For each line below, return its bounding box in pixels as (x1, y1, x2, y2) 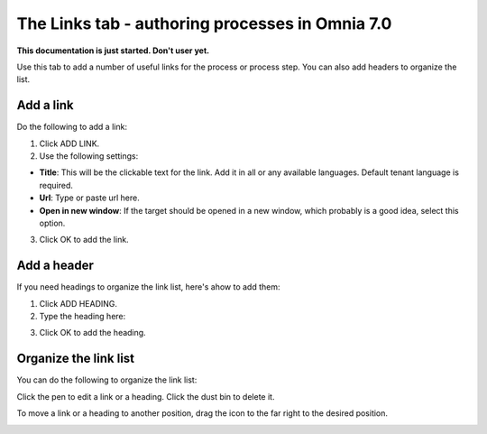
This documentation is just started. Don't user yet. (16, 45, 210, 56)
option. (39, 217, 66, 228)
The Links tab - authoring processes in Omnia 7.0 (16, 14, 392, 33)
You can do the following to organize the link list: (16, 374, 198, 385)
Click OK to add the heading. (39, 328, 146, 338)
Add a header (16, 258, 95, 273)
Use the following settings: (39, 151, 139, 162)
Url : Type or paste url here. (39, 192, 140, 203)
